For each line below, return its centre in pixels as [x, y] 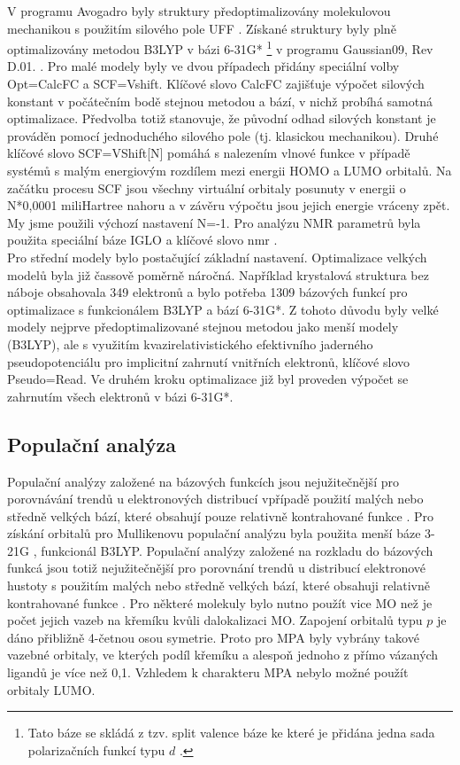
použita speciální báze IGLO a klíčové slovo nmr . [142, 240]
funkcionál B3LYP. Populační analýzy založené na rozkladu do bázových [237, 550]
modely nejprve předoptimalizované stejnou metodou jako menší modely [203, 327]
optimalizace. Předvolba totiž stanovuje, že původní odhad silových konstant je [222, 118]
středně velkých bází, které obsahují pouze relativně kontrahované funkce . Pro [221, 515]
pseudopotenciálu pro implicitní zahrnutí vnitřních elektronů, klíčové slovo [208, 361]
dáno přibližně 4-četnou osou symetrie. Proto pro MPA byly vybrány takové [213, 637]
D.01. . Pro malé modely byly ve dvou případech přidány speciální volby [203, 66]
